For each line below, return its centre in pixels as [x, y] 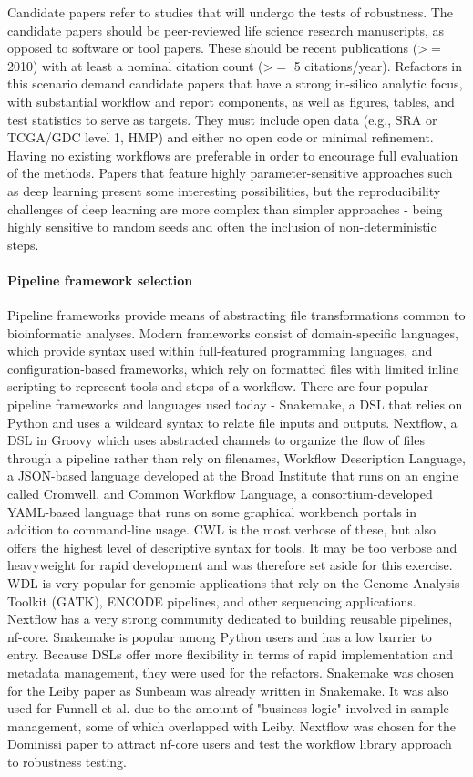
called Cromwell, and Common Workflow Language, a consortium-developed [220, 494]
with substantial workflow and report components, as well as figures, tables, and [231, 101]
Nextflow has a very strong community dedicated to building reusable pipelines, [230, 619]
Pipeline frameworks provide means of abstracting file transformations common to [236, 315]
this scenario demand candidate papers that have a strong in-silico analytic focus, [235, 83]
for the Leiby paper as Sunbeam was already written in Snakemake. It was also [228, 690]
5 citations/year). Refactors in [378, 65]
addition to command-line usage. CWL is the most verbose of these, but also [222, 529]
